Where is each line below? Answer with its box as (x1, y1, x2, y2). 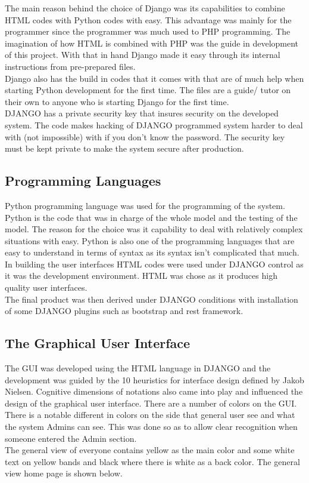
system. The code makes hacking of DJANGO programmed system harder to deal (5, 118, 303, 131)
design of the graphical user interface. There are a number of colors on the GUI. (5, 396, 297, 409)
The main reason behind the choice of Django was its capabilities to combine (5, 2, 285, 14)
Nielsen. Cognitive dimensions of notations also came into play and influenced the (5, 385, 303, 398)
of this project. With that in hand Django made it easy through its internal (5, 48, 280, 61)
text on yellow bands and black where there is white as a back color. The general (5, 455, 300, 467)
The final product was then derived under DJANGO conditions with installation (5, 293, 298, 305)
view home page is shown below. (5, 467, 123, 479)
